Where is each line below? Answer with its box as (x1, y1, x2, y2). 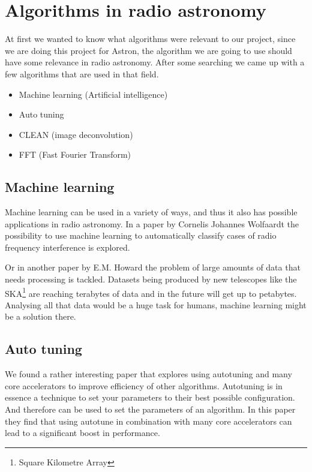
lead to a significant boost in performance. (5, 426, 160, 439)
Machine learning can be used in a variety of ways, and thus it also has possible (5, 206, 298, 218)
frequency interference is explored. (5, 240, 130, 253)
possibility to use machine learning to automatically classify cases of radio (5, 229, 277, 242)
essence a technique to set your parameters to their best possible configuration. (5, 391, 295, 404)
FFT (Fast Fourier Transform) (19, 148, 131, 161)
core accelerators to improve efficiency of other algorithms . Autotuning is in (5, 379, 283, 392)
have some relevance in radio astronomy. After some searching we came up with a (5, 56, 305, 68)
